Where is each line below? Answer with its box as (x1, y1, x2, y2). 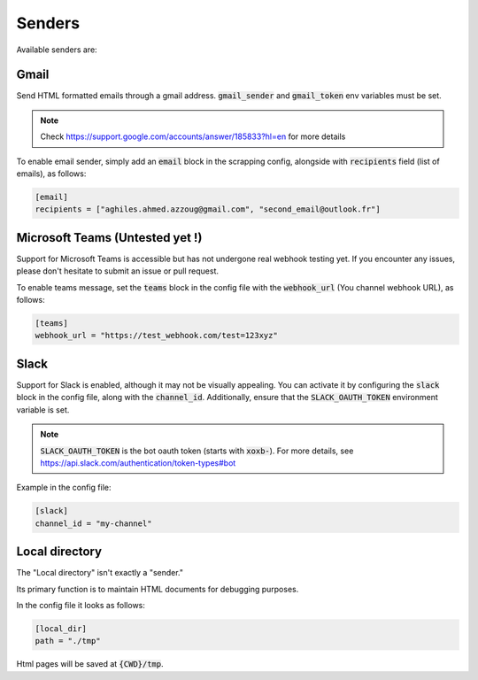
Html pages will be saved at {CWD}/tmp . (16, 659, 164, 669)
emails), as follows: (16, 168, 87, 179)
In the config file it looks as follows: (16, 599, 146, 610)
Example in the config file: (16, 483, 112, 493)
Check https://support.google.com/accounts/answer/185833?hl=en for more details (40, 131, 346, 142)
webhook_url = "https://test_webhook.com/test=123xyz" (35, 330, 278, 341)
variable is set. (16, 404, 70, 415)
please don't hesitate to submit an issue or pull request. (16, 266, 220, 276)
